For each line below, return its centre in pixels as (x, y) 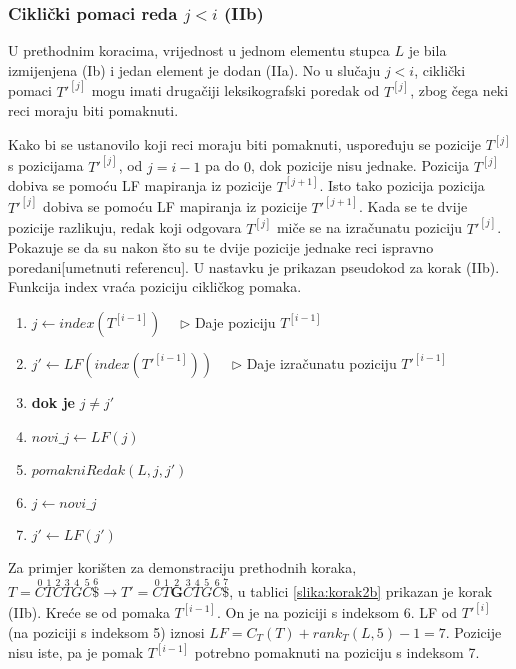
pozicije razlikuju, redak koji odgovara (125, 227)
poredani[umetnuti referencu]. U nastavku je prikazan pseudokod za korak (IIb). (254, 266)
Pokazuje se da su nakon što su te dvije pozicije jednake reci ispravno (221, 247)
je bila (427, 50)
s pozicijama (46, 165)
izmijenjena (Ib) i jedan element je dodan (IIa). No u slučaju (194, 69)
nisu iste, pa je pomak (76, 652)
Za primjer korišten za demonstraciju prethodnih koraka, (182, 566)
